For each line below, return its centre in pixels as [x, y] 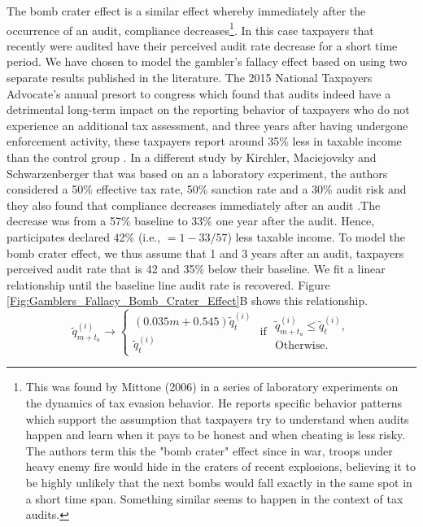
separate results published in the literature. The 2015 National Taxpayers [190, 78]
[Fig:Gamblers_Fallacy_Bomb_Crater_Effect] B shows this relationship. [188, 301]
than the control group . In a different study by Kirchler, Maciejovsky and [192, 157]
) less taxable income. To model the [316, 236]
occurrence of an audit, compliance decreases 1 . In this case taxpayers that [190, 28]
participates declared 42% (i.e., [84, 236]
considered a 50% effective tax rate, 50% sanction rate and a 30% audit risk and [207, 189]
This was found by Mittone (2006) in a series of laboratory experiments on [212, 387]
